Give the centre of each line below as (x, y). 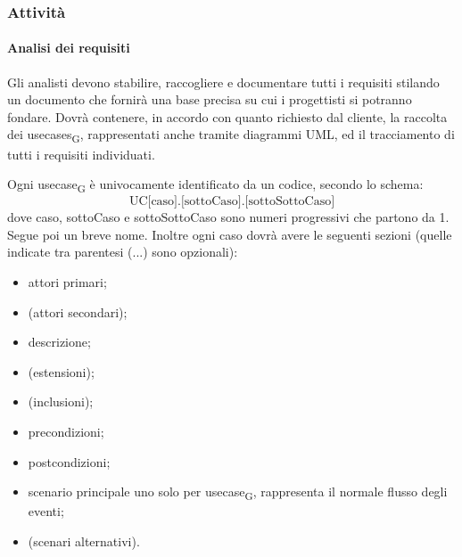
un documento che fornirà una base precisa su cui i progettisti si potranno (210, 99)
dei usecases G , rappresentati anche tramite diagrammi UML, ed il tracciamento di (231, 135)
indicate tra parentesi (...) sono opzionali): (123, 252)
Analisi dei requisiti (69, 48)
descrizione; (59, 342)
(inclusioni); (61, 401)
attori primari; (67, 282)
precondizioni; (66, 432)
